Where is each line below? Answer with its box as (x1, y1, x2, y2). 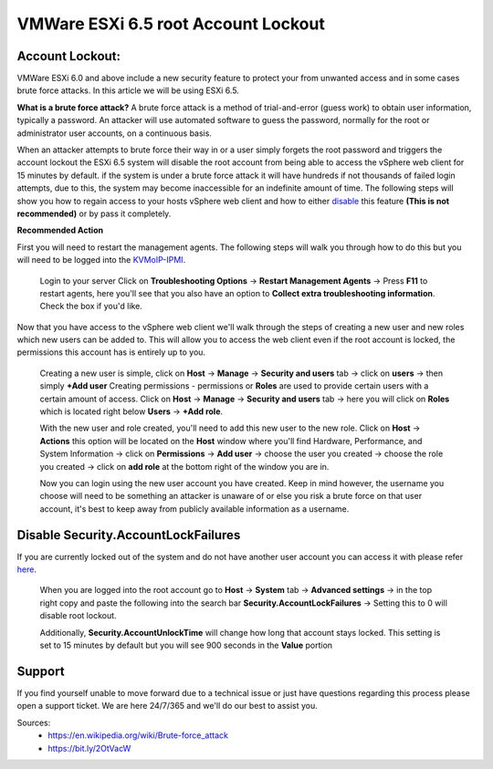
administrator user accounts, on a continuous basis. (16, 128, 212, 139)
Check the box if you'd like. (39, 301, 143, 312)
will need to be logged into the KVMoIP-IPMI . (16, 255, 186, 265)
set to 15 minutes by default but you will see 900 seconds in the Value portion (39, 639, 333, 651)
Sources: (16, 717, 51, 728)
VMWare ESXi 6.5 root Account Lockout (16, 14, 326, 34)
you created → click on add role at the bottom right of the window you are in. (39, 461, 330, 472)
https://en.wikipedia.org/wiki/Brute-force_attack (47, 730, 228, 741)
